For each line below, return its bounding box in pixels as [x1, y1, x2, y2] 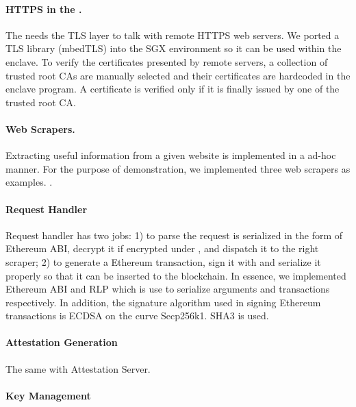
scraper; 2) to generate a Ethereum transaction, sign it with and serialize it [5, 254, 321, 269]
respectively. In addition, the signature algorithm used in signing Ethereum [5, 295, 321, 309]
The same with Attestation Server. [5, 361, 151, 375]
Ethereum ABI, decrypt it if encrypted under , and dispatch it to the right [5, 241, 319, 256]
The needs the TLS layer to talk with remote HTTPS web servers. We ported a [5, 27, 340, 42]
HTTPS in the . [5, 1, 82, 16]
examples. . [5, 175, 53, 189]
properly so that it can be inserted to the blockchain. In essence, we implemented [5, 268, 346, 282]
